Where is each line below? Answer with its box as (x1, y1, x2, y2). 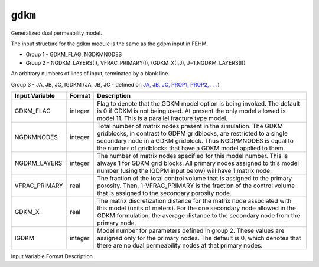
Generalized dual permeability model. (11, 29, 103, 37)
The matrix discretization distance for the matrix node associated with (97, 196, 292, 205)
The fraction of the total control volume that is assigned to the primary (97, 174, 292, 182)
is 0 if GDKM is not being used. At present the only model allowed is (97, 107, 286, 115)
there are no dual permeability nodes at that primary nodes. (97, 241, 263, 249)
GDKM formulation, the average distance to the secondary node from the (97, 211, 301, 219)
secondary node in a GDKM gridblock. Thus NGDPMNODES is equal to (97, 136, 294, 144)
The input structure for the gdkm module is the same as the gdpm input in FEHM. (11, 40, 209, 47)
